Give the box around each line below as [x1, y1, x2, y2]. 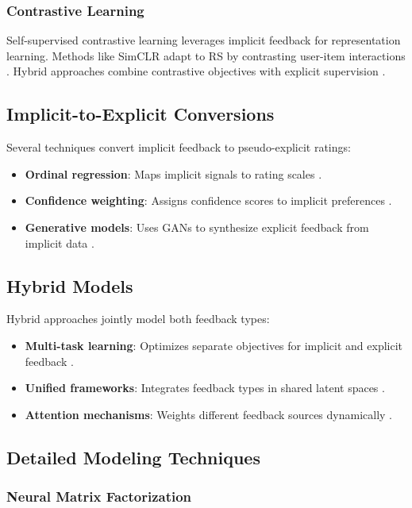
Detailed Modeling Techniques [6, 444, 260, 469]
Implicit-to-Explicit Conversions [6, 102, 275, 126]
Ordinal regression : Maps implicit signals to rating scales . [25, 165, 322, 182]
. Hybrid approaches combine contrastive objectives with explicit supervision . [6, 63, 386, 79]
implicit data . [25, 234, 94, 251]
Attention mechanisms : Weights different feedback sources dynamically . [25, 406, 392, 422]
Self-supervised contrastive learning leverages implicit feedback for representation [6, 32, 401, 48]
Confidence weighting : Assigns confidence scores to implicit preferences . [25, 192, 392, 209]
